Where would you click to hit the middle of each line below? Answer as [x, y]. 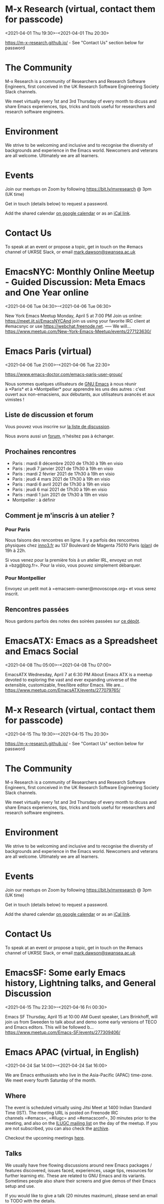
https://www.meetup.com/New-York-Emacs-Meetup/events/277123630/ [78, 331]
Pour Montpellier [25, 578]
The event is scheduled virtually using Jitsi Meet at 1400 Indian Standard [78, 1108]
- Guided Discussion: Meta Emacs [75, 282]
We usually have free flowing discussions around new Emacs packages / [78, 1165]
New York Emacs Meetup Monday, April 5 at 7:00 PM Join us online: [74, 316]
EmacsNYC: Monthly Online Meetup [80, 272]
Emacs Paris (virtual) [48, 351]
